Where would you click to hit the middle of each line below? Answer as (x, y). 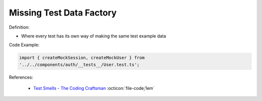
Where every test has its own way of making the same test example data (94, 36)
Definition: (19, 27)
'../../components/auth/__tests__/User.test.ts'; (79, 65)
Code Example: (24, 45)
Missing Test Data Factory (63, 13)
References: (21, 77)
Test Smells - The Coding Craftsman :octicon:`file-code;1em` (94, 88)
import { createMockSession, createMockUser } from (82, 58)
